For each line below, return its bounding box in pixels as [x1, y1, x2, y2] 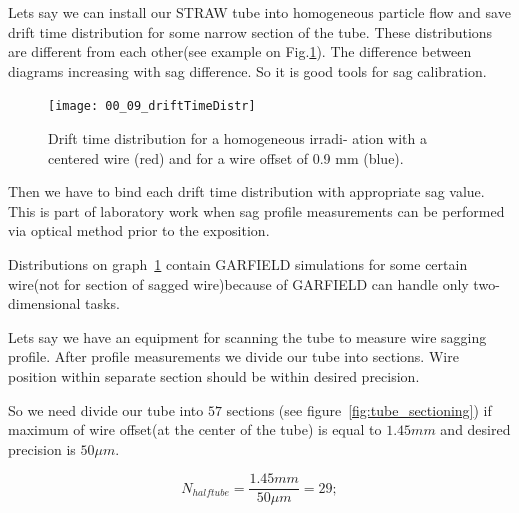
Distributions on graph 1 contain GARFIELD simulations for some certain [8, 254, 468, 274]
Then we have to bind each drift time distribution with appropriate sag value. [8, 181, 485, 202]
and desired [440, 419, 511, 440]
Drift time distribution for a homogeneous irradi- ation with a [48, 128, 427, 149]
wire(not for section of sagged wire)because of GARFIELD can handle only [8, 273, 469, 294]
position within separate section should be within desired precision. [8, 365, 420, 386]
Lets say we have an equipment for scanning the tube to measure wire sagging [8, 326, 487, 347]
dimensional [8, 293, 81, 314]
